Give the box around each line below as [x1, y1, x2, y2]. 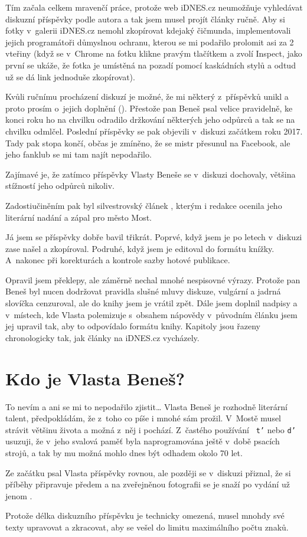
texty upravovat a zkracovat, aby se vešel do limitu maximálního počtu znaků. [5, 520, 289, 533]
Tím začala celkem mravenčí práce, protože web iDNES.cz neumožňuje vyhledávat [5, 1, 303, 13]
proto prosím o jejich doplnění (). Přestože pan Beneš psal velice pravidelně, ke [5, 101, 293, 114]
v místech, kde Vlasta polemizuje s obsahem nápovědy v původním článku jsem [5, 308, 298, 320]
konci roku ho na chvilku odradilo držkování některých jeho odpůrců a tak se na [5, 113, 295, 126]
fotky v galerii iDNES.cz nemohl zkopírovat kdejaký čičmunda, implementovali [5, 24, 291, 37]
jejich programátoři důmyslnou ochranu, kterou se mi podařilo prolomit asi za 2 [5, 35, 294, 48]
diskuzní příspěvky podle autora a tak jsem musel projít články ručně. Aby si [5, 12, 285, 25]
